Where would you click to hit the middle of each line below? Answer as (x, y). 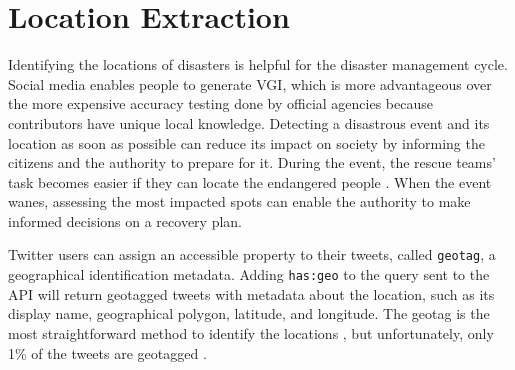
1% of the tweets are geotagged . (107, 352)
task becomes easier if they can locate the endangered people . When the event (250, 181)
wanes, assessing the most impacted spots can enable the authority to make (239, 201)
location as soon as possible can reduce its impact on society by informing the (246, 142)
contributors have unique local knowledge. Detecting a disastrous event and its (249, 122)
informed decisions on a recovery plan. (125, 220)
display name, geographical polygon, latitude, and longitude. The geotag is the (249, 313)
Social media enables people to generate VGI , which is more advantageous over (250, 83)
